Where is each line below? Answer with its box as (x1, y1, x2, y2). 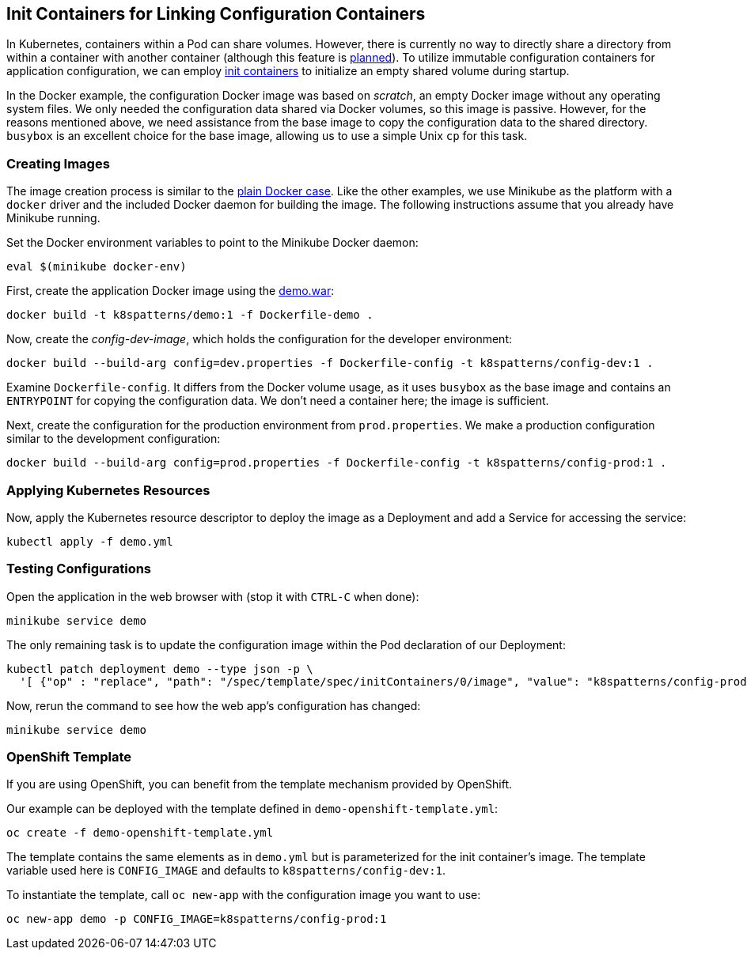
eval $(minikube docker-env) (6, 260, 187, 274)
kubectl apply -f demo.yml (6, 535, 173, 548)
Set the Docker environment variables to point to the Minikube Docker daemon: (6, 236, 419, 250)
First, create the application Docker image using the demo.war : (6, 284, 335, 298)
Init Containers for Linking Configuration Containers (6, 4, 426, 24)
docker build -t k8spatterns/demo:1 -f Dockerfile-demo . (6, 308, 373, 322)
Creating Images (6, 155, 110, 172)
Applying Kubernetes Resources (6, 482, 210, 498)
